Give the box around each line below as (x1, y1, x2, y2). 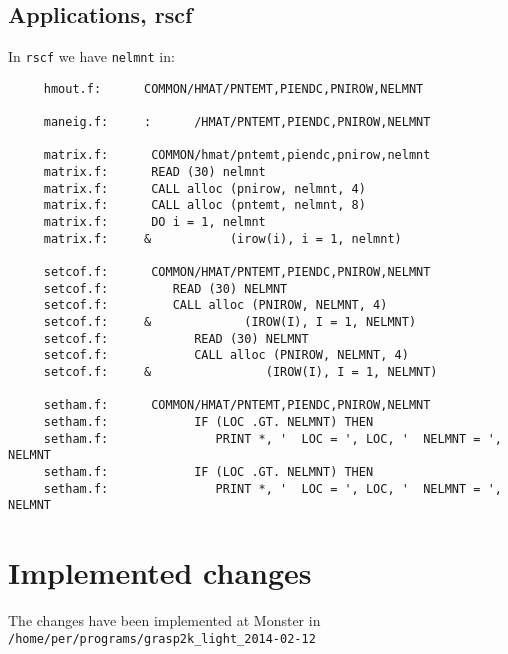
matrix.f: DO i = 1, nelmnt (43, 215, 266, 230)
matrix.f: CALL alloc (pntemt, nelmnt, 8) (43, 198, 366, 213)
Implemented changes (8, 552, 312, 593)
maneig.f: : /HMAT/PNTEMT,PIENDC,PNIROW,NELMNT (43, 115, 431, 130)
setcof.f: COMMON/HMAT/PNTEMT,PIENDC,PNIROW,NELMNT (43, 265, 431, 280)
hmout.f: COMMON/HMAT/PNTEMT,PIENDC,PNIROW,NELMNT (43, 81, 424, 96)
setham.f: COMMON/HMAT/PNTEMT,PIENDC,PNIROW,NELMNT (43, 398, 431, 413)
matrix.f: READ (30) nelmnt (43, 165, 266, 180)
